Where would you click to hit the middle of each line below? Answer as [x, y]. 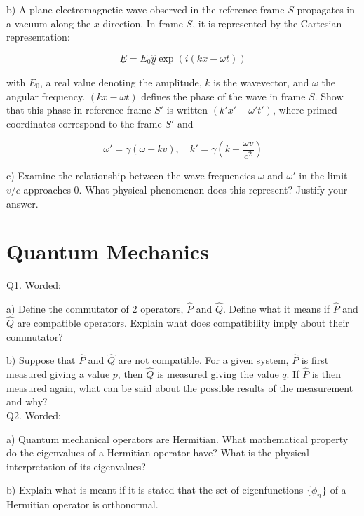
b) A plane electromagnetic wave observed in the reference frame [146, 9]
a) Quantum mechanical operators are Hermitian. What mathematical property [177, 439]
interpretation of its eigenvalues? [76, 466]
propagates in [326, 9]
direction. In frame [143, 23]
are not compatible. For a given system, [203, 360]
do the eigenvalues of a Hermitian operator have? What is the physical [158, 453]
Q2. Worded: [34, 415]
